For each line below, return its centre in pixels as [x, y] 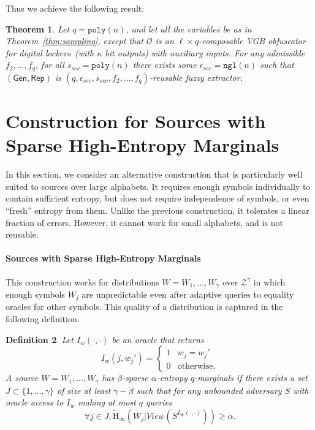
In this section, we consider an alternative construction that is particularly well [154, 174]
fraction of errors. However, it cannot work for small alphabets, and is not [144, 222]
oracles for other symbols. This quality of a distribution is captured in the [144, 307]
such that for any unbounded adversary [209, 390]
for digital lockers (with [50, 52]
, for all [50, 65]
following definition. [43, 319]
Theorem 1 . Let [38, 28]
